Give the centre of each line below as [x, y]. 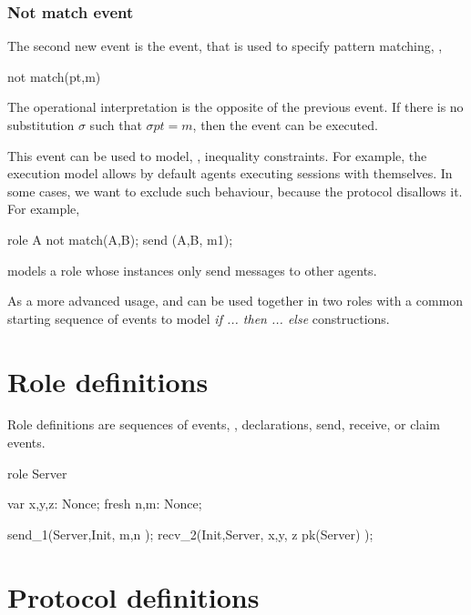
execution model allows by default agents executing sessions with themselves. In [230, 173]
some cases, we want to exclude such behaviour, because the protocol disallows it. [235, 191]
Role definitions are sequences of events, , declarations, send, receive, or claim [224, 424]
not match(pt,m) [54, 76]
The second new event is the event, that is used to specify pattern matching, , [225, 46]
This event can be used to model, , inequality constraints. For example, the [217, 155]
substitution [41, 125]
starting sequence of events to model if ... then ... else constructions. [199, 318]
